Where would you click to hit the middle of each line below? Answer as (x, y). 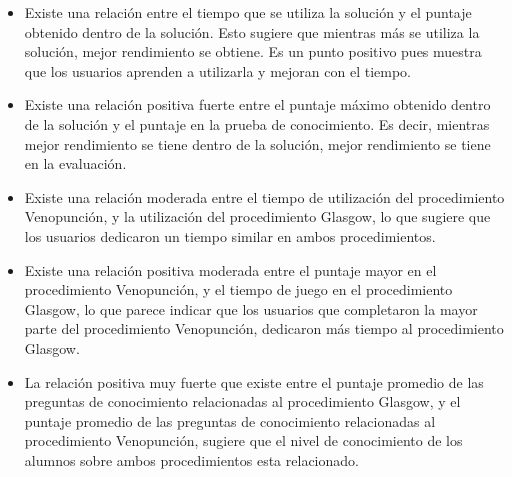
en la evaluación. (75, 163)
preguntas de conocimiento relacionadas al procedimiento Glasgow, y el (242, 401)
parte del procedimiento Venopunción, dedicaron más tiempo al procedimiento (264, 328)
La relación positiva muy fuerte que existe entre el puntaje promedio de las (254, 381)
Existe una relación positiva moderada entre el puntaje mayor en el (230, 269)
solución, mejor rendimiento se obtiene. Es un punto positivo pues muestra (253, 51)
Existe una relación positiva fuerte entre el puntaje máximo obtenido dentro (257, 104)
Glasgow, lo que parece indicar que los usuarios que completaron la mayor (251, 308)
